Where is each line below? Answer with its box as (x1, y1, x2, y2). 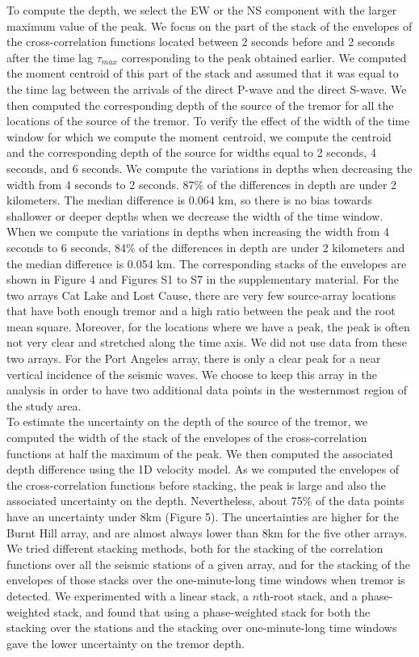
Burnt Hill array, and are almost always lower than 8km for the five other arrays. (6, 524, 408, 541)
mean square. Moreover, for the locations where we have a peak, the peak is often (6, 318, 410, 335)
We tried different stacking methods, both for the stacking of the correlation (6, 540, 383, 557)
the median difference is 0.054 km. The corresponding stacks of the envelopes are (6, 255, 407, 272)
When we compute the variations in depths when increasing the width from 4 (6, 223, 390, 240)
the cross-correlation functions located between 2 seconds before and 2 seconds (6, 33, 395, 50)
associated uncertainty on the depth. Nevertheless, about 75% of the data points (6, 492, 404, 509)
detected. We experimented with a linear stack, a (6, 587, 249, 604)
